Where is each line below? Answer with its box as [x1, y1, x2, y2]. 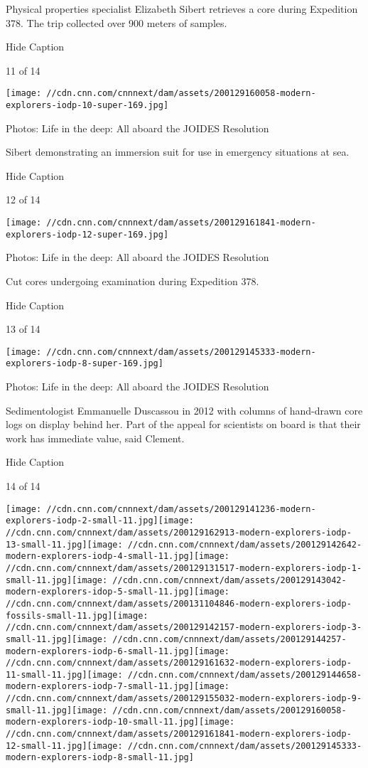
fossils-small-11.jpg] [6, 610, 113, 621]
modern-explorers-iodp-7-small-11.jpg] [6, 681, 194, 692]
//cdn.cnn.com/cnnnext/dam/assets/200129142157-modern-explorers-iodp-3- [6, 622, 362, 633]
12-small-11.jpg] [6, 740, 87, 751]
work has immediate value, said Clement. [6, 430, 185, 445]
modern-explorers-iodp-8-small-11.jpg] [6, 752, 194, 763]
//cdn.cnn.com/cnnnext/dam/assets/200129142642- [127, 539, 362, 550]
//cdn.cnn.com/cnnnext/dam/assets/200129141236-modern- [46, 503, 316, 514]
